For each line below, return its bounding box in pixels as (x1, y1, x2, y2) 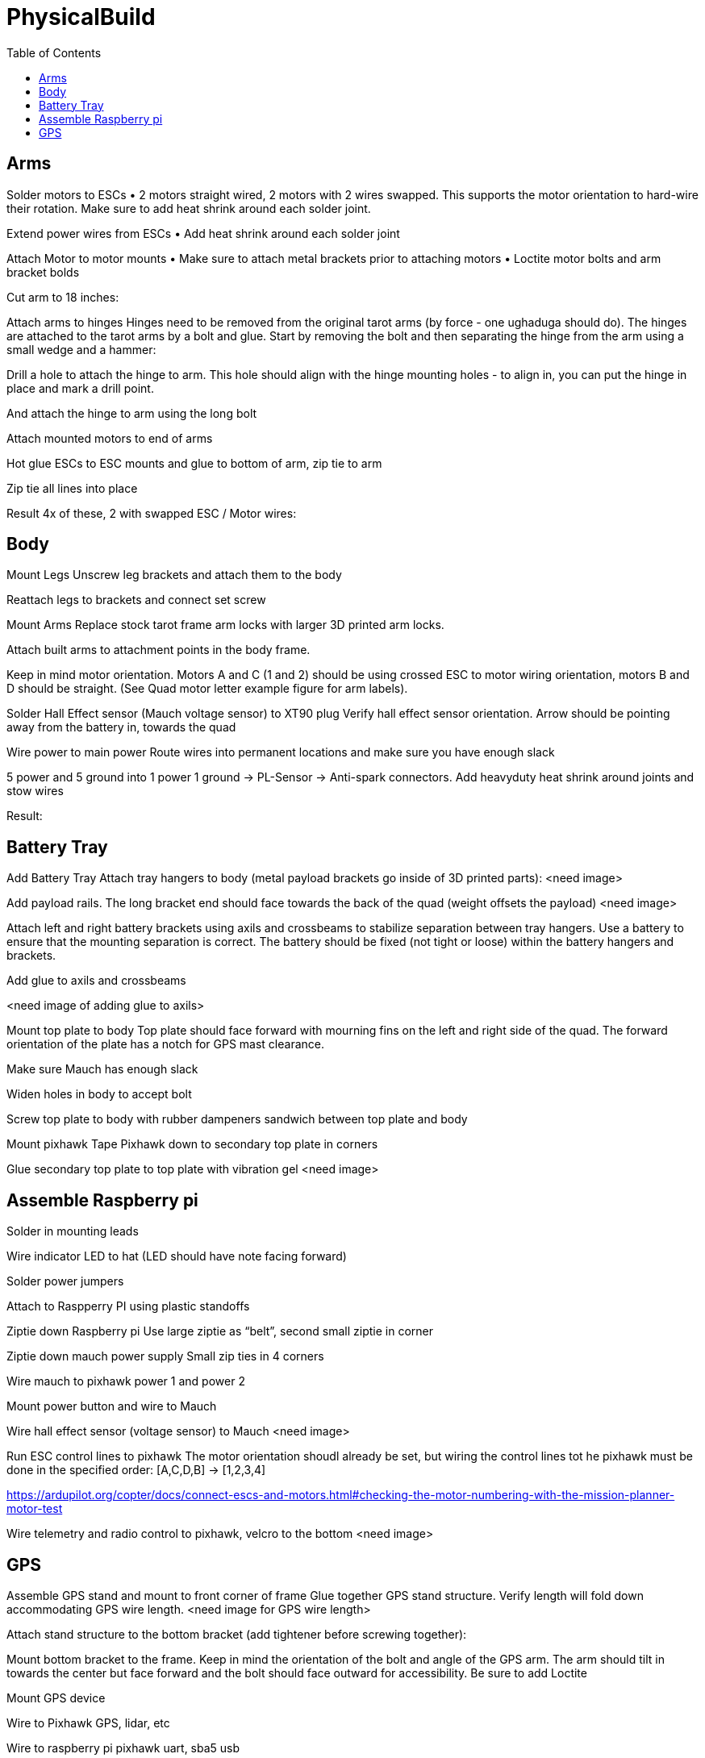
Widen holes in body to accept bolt (6, 1087, 192, 1102)
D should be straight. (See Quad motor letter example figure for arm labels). (6, 681, 408, 696)
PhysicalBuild (6, 3, 156, 31)
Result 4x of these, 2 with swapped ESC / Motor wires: (6, 506, 297, 520)
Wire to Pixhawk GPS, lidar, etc (6, 1715, 170, 1730)
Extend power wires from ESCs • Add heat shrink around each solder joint (6, 226, 400, 240)
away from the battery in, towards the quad (6, 720, 236, 735)
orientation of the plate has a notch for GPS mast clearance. (6, 1037, 324, 1052)
